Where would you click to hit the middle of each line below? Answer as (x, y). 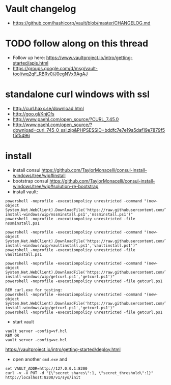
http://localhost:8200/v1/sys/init (43, 377)
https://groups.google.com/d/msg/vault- (55, 68)
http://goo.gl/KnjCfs (33, 114)
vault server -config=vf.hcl (36, 331)
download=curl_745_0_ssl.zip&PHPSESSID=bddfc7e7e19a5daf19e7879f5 (89, 130)
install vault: (25, 192)
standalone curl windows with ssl (78, 94)
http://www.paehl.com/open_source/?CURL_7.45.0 (66, 119)
